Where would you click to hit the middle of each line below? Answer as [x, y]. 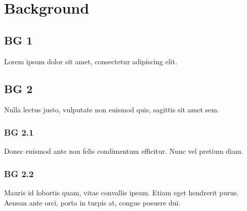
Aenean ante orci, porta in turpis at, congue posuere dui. [92, 202]
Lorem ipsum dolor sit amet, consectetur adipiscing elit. [91, 61]
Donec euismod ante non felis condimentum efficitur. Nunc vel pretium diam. [124, 151]
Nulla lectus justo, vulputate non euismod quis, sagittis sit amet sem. [112, 110]
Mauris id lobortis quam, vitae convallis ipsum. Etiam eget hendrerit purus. [121, 192]
